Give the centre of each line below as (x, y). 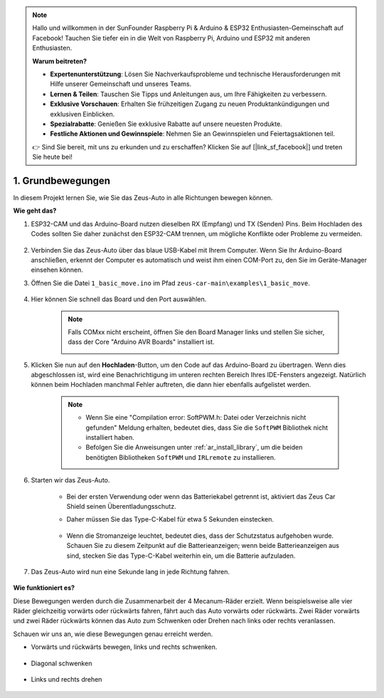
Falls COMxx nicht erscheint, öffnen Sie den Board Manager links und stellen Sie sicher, (196, 332)
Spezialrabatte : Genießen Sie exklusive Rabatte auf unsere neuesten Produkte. (166, 124)
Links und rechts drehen (66, 680)
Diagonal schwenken (62, 663)
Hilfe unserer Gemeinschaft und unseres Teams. (121, 84)
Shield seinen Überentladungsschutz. (122, 506)
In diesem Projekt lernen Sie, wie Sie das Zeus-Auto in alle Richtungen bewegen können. (143, 197)
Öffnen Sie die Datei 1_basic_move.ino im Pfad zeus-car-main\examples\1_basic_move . (171, 283)
